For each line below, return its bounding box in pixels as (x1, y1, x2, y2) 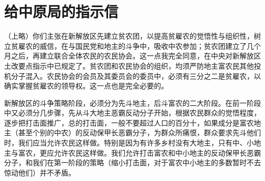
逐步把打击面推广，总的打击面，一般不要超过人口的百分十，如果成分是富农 (4, 117, 254, 128)
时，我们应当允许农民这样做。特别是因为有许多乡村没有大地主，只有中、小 (4, 137, 254, 148)
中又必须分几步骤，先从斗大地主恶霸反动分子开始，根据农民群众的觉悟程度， (4, 107, 261, 118)
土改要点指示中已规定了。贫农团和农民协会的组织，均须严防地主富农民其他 (4, 60, 254, 71)
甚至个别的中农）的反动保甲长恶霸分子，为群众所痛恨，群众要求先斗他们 (18, 127, 261, 138)
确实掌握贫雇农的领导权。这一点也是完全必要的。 (4, 80, 168, 91)
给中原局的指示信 (4, 1, 119, 22)
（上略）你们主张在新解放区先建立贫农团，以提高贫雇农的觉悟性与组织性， (4, 31, 254, 41)
